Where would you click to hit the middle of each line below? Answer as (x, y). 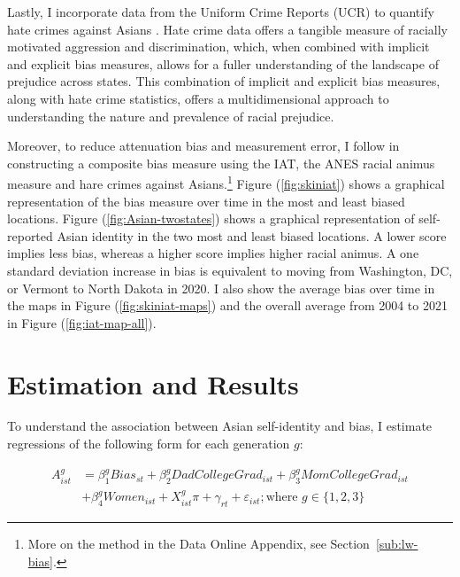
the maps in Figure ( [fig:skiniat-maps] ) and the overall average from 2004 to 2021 (227, 305)
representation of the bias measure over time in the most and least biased (206, 201)
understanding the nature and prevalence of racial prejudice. (171, 116)
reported (30, 235)
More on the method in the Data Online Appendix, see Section (199, 543)
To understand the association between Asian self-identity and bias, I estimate (220, 426)
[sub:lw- (397, 543)
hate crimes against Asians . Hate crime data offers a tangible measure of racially (227, 29)
